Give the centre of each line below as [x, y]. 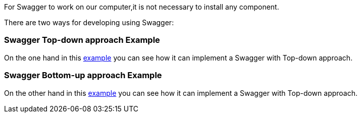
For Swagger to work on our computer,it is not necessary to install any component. [142, 7]
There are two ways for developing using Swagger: [89, 22]
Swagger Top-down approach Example [82, 40]
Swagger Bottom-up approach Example [83, 75]
